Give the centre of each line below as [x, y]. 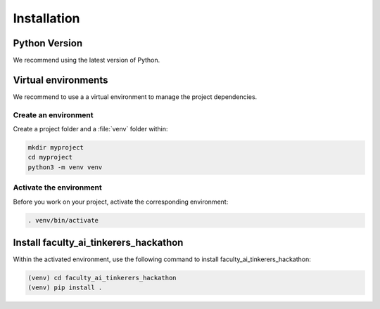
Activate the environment [57, 188]
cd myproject [50, 157]
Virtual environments [61, 80]
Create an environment [53, 114]
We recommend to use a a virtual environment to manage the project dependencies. [135, 97]
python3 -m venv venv [65, 167]
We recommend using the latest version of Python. [87, 60]
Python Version [48, 43]
